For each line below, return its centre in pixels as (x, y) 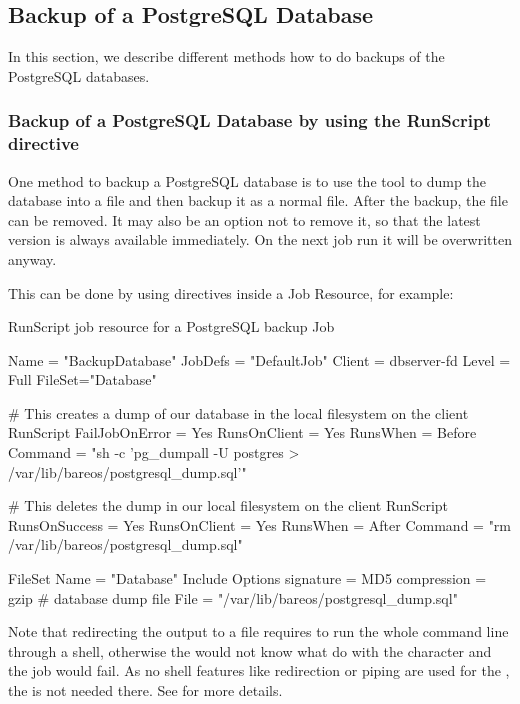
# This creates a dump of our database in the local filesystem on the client (238, 412)
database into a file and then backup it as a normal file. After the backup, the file (258, 200)
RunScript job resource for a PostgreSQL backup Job (171, 326)
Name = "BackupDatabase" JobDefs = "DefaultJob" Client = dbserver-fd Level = (259, 359)
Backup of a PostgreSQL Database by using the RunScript (249, 120)
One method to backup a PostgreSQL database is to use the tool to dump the (247, 180)
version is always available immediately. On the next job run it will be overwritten (260, 239)
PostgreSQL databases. (79, 75)
